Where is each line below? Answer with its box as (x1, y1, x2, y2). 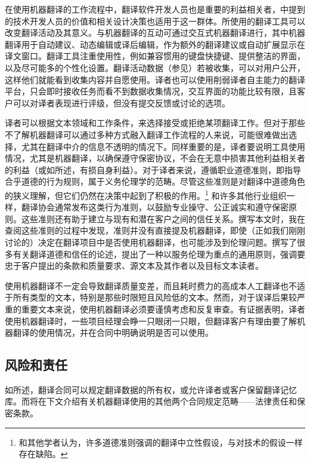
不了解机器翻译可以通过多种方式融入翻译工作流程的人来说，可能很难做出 (5, 128, 289, 140)
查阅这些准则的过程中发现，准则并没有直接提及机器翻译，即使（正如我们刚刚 (5, 224, 305, 237)
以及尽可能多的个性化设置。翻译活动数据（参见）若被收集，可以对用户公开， (5, 61, 305, 73)
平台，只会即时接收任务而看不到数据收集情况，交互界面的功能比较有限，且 (5, 85, 297, 97)
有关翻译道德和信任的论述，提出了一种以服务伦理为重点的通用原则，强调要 (13, 247, 305, 260)
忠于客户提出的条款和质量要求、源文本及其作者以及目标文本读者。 (5, 259, 263, 272)
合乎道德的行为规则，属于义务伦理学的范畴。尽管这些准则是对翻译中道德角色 (5, 175, 305, 188)
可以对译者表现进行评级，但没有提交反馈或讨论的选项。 (13, 96, 230, 109)
